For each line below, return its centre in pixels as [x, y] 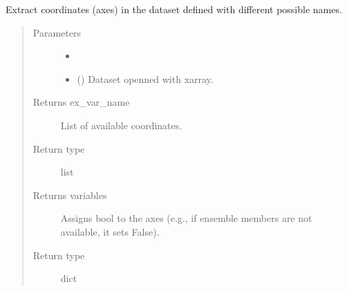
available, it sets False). [110, 231]
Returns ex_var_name [81, 102]
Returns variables [70, 195]
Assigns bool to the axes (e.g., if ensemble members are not [186, 218]
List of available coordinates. [121, 125]
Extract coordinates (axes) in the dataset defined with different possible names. [174, 9]
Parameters [57, 32]
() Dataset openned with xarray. [145, 78]
